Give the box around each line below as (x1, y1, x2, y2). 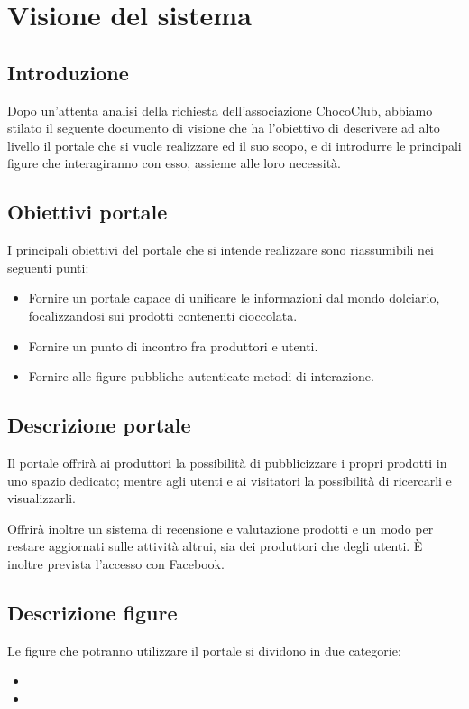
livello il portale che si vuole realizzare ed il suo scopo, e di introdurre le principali (7, 135, 462, 154)
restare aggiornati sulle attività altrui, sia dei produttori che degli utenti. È (7, 536, 423, 555)
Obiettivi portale (7, 198, 168, 226)
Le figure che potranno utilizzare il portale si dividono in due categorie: (7, 640, 401, 659)
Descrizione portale (7, 411, 191, 439)
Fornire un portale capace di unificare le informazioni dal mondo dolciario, (28, 288, 440, 307)
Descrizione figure (7, 598, 178, 626)
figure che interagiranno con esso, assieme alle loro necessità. (7, 154, 342, 173)
